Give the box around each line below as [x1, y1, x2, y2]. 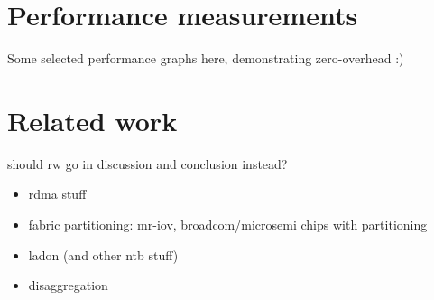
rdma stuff [28, 184, 87, 203]
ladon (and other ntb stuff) [28, 245, 179, 264]
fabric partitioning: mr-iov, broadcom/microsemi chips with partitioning [28, 215, 428, 234]
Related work [7, 101, 178, 138]
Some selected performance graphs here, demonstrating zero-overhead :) [7, 49, 404, 68]
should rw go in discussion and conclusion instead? [7, 154, 288, 173]
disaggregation [28, 276, 108, 295]
